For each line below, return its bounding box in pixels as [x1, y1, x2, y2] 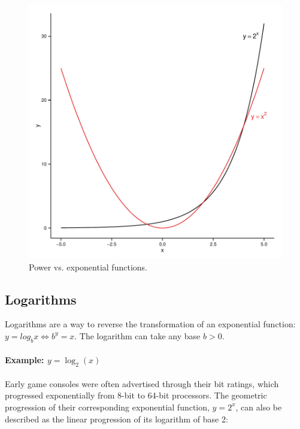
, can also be [235, 400, 282, 413]
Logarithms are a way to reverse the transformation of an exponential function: [5, 318, 296, 330]
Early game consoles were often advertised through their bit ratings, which [5, 377, 279, 390]
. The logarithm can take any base [74, 329, 201, 342]
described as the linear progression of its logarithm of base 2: [5, 412, 228, 425]
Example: [5, 354, 44, 366]
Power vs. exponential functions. [29, 260, 147, 273]
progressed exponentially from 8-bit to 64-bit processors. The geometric [5, 389, 267, 401]
